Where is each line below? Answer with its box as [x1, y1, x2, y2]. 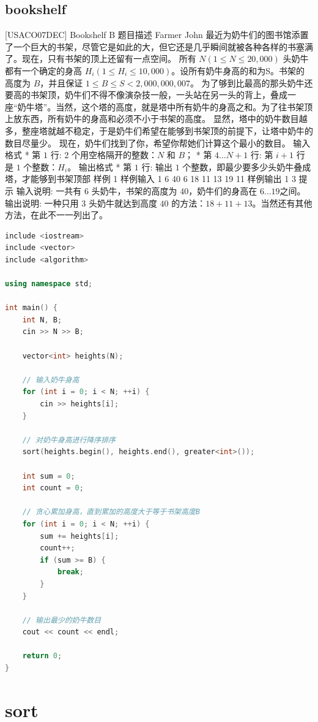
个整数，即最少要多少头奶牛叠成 [182, 160, 311, 173]
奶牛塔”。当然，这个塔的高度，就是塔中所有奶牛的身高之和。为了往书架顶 [17, 100, 313, 113]
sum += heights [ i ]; [40, 531, 119, 541]
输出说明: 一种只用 [5, 196, 79, 209]
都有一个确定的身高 [5, 64, 82, 77]
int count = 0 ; [22, 484, 84, 493]
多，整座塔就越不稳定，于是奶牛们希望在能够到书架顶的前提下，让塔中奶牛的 [5, 124, 313, 137]
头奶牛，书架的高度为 [91, 184, 177, 197]
